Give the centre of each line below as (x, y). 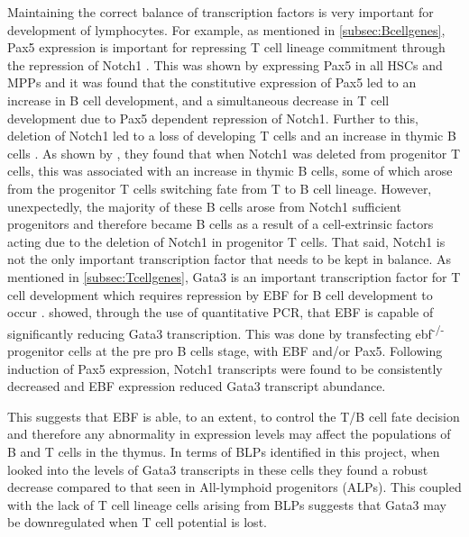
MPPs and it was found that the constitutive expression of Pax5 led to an (212, 82)
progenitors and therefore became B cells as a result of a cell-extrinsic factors (221, 224)
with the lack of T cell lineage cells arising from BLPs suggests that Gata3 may (227, 504)
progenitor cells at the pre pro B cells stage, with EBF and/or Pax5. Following (225, 350)
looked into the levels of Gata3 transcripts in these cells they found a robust (218, 469)
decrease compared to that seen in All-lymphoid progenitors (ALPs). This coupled (234, 487)
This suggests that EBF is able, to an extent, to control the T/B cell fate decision (234, 416)
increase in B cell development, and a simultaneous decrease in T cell (198, 100)
